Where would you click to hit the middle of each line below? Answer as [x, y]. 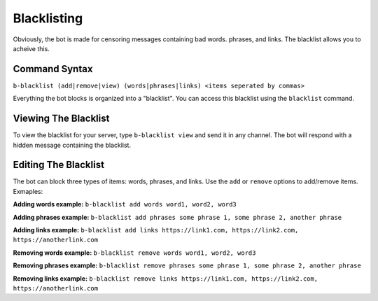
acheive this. [31, 48]
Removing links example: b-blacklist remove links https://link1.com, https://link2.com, [166, 278]
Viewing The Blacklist [61, 119]
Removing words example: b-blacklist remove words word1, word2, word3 [134, 253]
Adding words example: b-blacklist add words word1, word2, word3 [125, 204]
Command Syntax [53, 69]
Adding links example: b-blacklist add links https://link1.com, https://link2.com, [156, 230]
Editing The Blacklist [59, 165]
